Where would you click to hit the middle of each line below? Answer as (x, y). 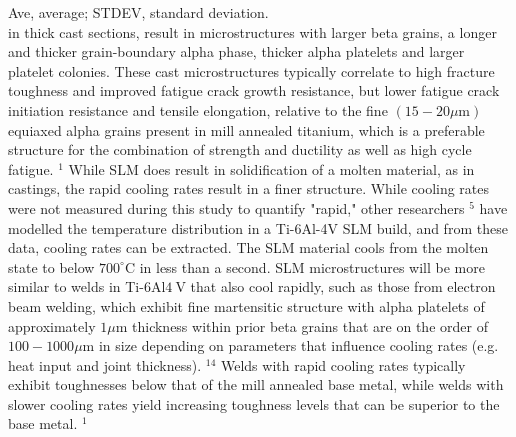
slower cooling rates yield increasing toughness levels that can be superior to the (254, 403)
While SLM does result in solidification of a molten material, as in (271, 168)
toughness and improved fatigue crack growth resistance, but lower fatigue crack (254, 90)
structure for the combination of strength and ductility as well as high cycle (240, 149)
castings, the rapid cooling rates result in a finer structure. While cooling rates (249, 188)
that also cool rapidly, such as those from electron (343, 286)
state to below (51, 266)
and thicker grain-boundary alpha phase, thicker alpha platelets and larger (236, 51)
